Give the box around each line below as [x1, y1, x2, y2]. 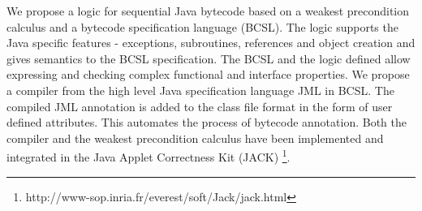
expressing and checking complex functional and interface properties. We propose [6, 66, 410, 83]
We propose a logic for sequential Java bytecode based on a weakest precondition [6, 2, 410, 19]
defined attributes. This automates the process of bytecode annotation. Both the [6, 114, 407, 131]
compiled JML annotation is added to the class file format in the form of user [6, 97, 393, 114]
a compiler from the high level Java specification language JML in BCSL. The [6, 81, 394, 98]
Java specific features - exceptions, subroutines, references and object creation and [6, 34, 416, 51]
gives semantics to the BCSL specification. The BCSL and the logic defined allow [6, 50, 411, 67]
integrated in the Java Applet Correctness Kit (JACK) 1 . [6, 146, 291, 165]
